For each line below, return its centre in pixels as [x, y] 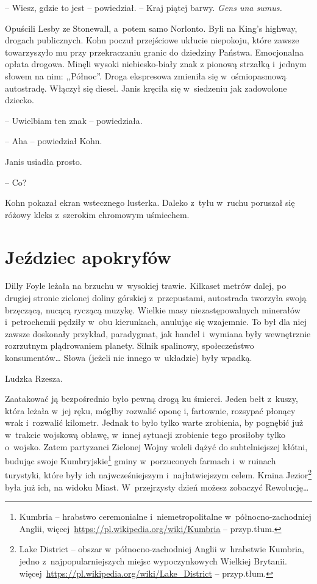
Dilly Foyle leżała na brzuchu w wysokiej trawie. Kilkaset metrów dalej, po [146, 286]
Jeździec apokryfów [88, 256]
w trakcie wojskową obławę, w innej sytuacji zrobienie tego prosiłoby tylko [145, 434]
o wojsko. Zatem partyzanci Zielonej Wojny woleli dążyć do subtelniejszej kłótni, [156, 446]
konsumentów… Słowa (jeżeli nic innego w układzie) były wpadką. [129, 357]
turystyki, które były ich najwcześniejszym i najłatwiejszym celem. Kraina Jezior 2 [158, 474]
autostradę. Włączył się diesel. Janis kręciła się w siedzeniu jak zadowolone [146, 88]
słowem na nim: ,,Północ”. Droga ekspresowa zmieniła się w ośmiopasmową [146, 75]
